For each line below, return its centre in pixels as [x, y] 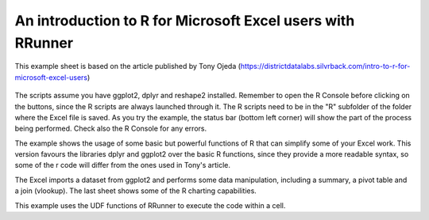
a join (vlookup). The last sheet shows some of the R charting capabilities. [136, 191]
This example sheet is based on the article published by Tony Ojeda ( [128, 66]
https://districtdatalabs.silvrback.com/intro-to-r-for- [325, 66]
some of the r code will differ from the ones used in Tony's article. [122, 165]
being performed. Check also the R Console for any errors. [110, 129]
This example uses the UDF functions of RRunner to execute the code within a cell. [150, 205]
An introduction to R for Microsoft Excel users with [185, 21]
